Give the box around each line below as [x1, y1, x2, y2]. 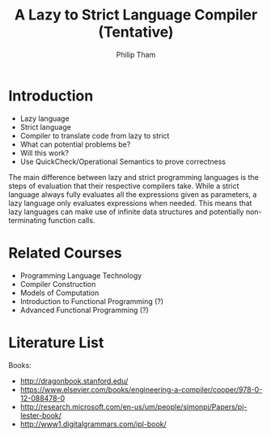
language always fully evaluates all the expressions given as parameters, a [8, 189, 257, 199]
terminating [8, 215, 47, 225]
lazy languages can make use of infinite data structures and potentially [8, 207, 244, 216]
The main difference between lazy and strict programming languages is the [8, 172, 259, 182]
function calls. [48, 215, 95, 225]
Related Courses [8, 243, 123, 262]
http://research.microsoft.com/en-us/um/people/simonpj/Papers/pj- [19, 401, 248, 411]
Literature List [8, 333, 104, 352]
